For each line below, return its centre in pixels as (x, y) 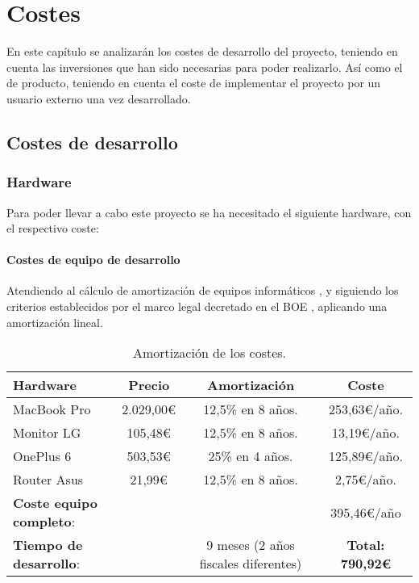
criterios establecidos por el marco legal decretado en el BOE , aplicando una (197, 306)
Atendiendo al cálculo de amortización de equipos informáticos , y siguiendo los (203, 290)
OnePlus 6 (42, 456)
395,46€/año (366, 512)
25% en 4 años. (251, 456)
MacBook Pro (52, 409)
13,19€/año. (366, 433)
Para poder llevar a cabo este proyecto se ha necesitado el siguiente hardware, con (209, 212)
